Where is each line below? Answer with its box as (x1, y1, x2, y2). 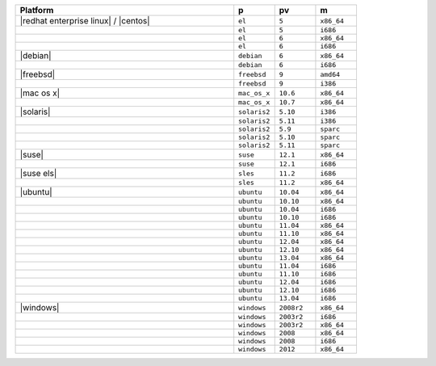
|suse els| (19, 168, 57, 179)
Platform (19, 5, 54, 15)
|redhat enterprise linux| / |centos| (19, 15, 150, 26)
